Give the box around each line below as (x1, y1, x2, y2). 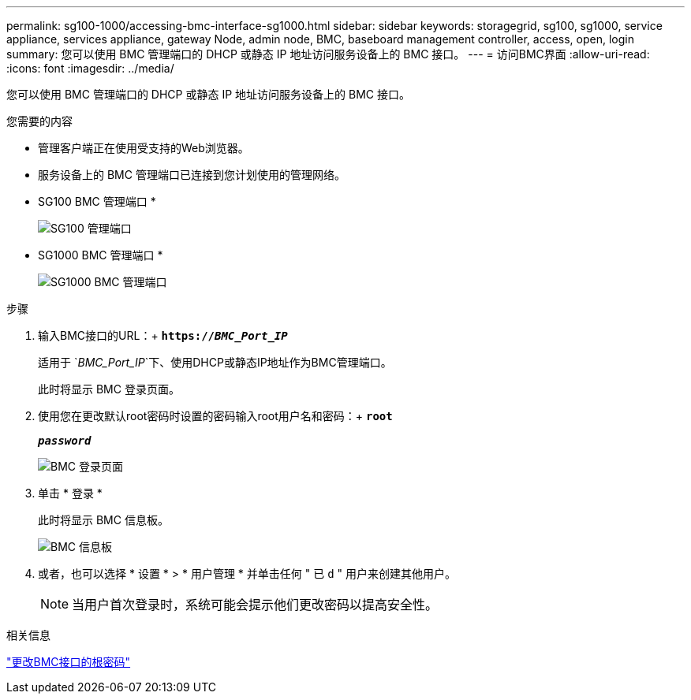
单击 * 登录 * (38, 486, 103, 500)
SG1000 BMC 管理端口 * (38, 248, 163, 262)
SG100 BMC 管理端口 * (38, 195, 156, 208)
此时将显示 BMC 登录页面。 (38, 382, 180, 396)
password (38, 434, 92, 447)
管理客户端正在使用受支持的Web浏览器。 (38, 141, 249, 155)
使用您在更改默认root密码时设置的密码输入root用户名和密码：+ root (38, 409, 393, 423)
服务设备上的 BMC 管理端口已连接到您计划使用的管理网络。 (38, 168, 345, 181)
